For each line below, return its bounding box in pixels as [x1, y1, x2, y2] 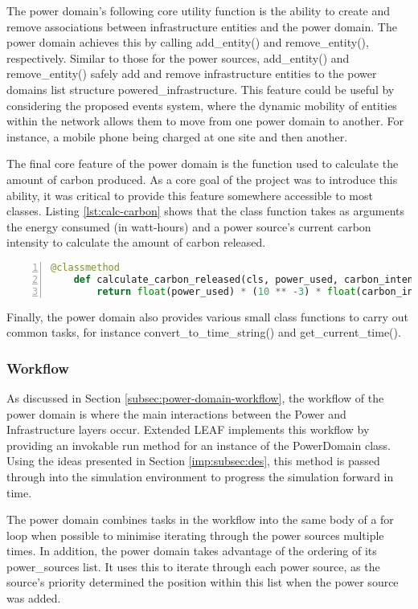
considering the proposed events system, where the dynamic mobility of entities [6, 96, 397, 113]
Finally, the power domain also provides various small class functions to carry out [6, 308, 408, 325]
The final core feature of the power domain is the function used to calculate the [6, 155, 399, 172]
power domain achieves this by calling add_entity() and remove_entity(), [6, 34, 369, 51]
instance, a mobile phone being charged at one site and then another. [6, 128, 348, 145]
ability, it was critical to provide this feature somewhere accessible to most [6, 186, 373, 203]
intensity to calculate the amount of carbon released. [6, 234, 266, 251]
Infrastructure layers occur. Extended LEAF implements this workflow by [6, 421, 370, 438]
